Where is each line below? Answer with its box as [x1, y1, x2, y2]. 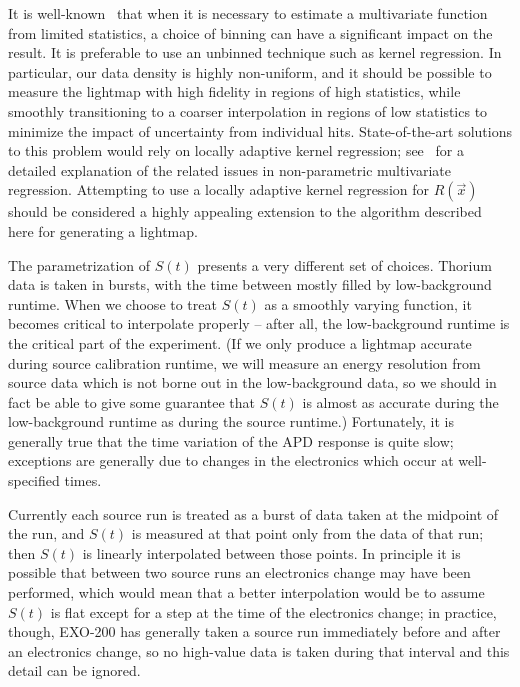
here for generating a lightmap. [8, 220, 198, 241]
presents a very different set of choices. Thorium [197, 254, 492, 275]
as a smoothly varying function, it [264, 293, 472, 314]
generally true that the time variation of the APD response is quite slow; [8, 430, 454, 451]
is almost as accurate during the [302, 391, 499, 412]
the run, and [8, 523, 85, 544]
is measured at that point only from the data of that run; [131, 523, 484, 544]
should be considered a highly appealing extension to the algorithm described [8, 201, 482, 222]
